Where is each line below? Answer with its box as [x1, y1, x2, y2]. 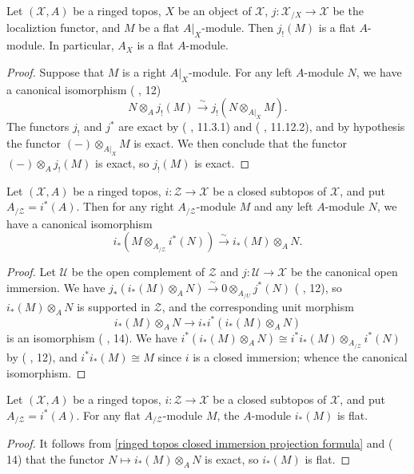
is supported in [77, 298, 150, 315]
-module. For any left [189, 63, 293, 80]
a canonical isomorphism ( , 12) [6, 81, 161, 97]
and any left [253, 198, 313, 215]
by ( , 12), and [6, 348, 78, 365]
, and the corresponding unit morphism [161, 298, 354, 315]
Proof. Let [6, 263, 56, 280]
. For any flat [76, 406, 141, 423]
